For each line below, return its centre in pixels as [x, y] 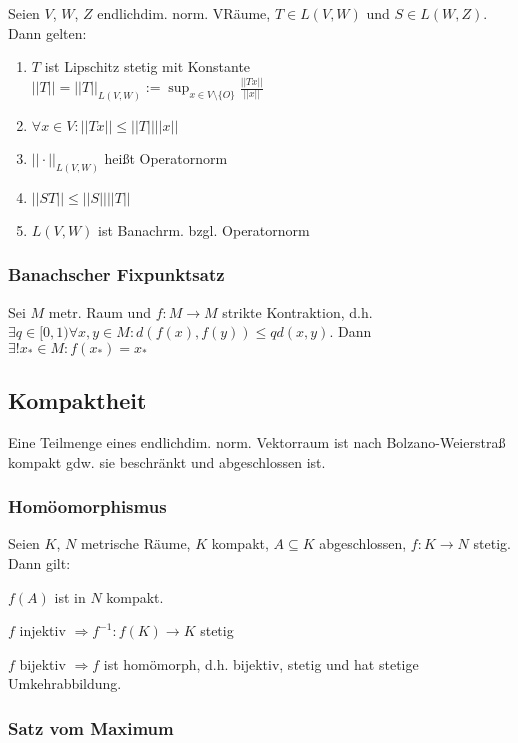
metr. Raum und [99, 311]
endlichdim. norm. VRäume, [184, 13]
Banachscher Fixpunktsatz [116, 274]
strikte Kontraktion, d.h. [297, 311]
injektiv [42, 630]
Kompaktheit [77, 400]
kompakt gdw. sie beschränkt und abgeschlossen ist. [167, 461]
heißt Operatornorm [166, 157]
